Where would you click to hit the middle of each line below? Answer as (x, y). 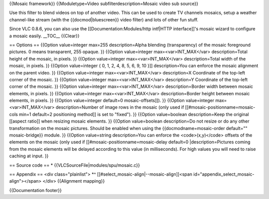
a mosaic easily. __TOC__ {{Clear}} (44, 36)
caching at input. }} (29, 156)
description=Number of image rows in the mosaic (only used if (120, 107)
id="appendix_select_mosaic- (224, 174)
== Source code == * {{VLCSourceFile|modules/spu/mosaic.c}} (75, 165)
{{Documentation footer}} (35, 190)
